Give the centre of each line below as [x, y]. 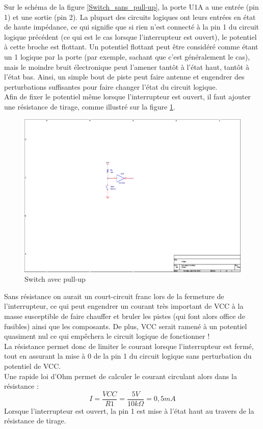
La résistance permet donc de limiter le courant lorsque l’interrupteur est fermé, [129, 346]
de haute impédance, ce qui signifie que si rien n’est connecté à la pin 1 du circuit [132, 27]
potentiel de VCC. [33, 366]
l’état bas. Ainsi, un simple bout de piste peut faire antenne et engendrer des [124, 77]
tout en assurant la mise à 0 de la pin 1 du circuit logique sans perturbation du [128, 356]
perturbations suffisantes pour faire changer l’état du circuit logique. [111, 86]
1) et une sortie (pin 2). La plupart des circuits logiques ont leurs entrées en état [130, 17]
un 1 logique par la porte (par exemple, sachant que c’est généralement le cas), [127, 56]
